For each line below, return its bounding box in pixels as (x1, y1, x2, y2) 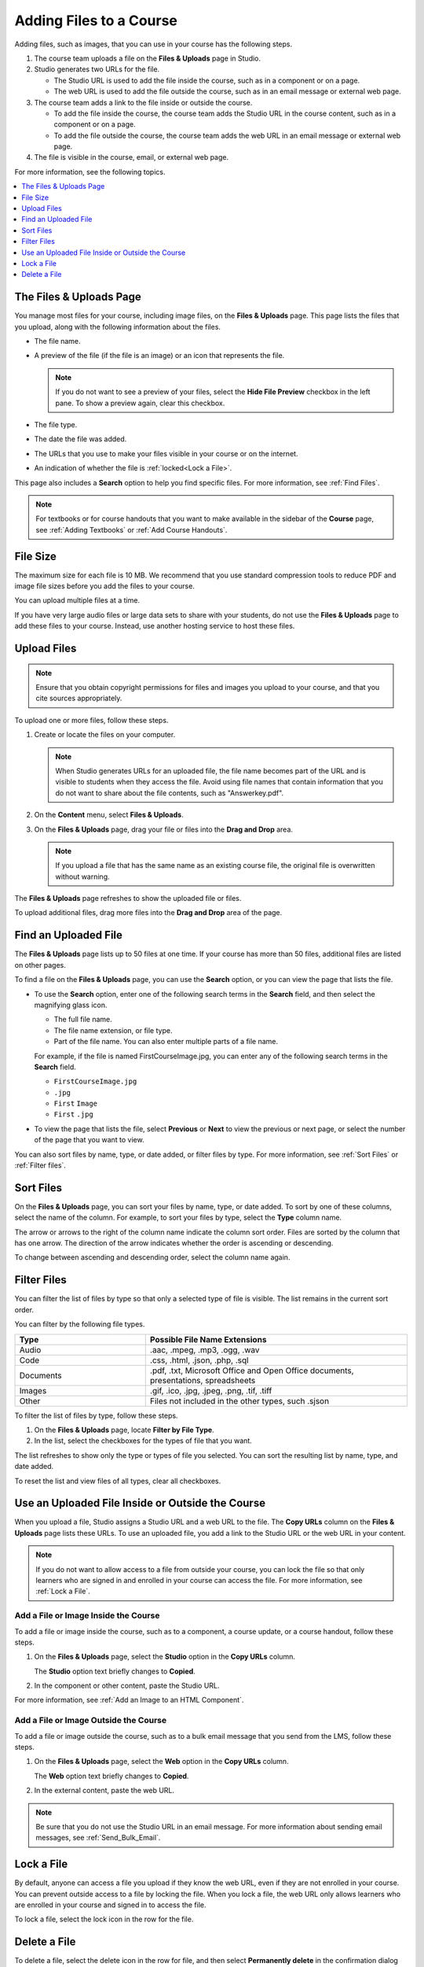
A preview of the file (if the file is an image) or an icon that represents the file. (34, 351, 285, 360)
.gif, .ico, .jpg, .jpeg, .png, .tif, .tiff (149, 1385, 272, 1396)
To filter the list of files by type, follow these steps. (14, 1411, 178, 1420)
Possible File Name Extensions (149, 1334, 267, 1345)
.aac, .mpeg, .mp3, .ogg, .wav (149, 1344, 260, 1355)
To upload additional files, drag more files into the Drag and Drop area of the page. (14, 908, 283, 917)
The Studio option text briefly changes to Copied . (34, 1666, 196, 1676)
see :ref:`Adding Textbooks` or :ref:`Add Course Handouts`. (35, 525, 228, 534)
